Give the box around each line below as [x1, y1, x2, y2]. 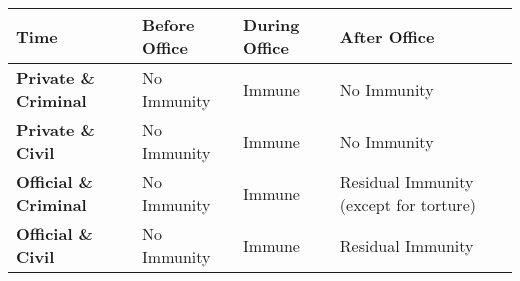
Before [142, 13, 195, 36]
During [243, 13, 300, 36]
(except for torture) [339, 193, 476, 216]
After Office [339, 24, 435, 48]
